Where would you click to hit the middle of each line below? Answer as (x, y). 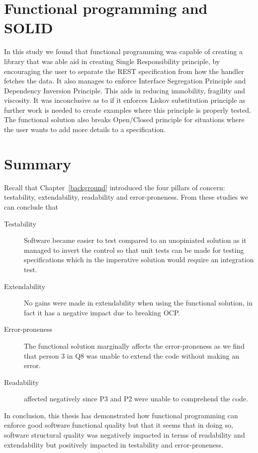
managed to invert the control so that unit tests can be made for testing (134, 250)
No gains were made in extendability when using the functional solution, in (138, 303)
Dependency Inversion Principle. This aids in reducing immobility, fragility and (125, 90)
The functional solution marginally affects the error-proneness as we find (134, 345)
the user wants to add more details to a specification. (85, 129)
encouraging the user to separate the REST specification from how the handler (124, 71)
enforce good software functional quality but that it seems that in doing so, (119, 425)
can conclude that (31, 206)
